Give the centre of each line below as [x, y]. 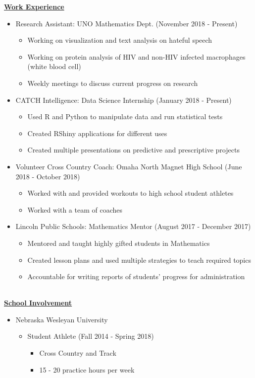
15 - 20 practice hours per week [87, 369]
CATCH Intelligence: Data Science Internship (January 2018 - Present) [124, 100]
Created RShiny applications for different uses [97, 133]
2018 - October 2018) [48, 176]
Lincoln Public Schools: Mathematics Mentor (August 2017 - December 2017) [133, 226]
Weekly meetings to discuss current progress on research [113, 83]
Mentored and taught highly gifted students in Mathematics [119, 243]
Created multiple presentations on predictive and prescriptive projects [133, 150]
